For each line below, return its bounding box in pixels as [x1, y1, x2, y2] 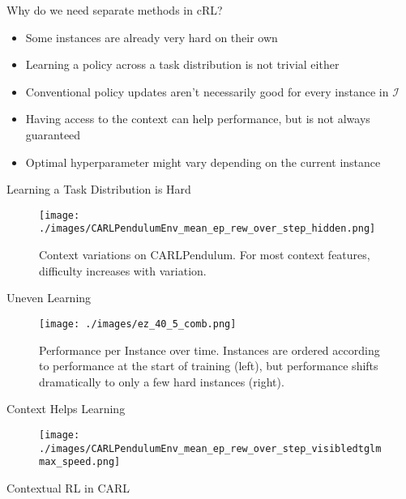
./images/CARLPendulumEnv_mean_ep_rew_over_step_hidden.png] [39, 223, 376, 235]
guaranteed [25, 126, 81, 143]
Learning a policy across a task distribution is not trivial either [25, 56, 340, 73]
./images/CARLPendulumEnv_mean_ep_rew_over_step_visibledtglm [39, 442, 382, 454]
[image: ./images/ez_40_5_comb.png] [39, 318, 237, 330]
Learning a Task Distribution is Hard [6, 181, 191, 198]
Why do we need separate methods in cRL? [6, 2, 223, 18]
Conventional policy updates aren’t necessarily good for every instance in [25, 83, 389, 100]
